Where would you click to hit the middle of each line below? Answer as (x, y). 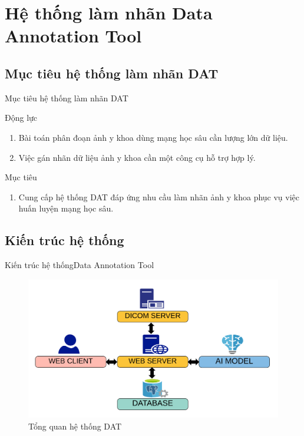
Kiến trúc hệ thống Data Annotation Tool (80, 265)
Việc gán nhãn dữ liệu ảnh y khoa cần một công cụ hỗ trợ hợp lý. (137, 157)
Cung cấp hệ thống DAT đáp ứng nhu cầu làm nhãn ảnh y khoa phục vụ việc (159, 196)
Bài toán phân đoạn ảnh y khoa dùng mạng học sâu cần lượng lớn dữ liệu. (153, 137)
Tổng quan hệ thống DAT (75, 426)
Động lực (21, 118)
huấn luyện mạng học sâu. (66, 208)
